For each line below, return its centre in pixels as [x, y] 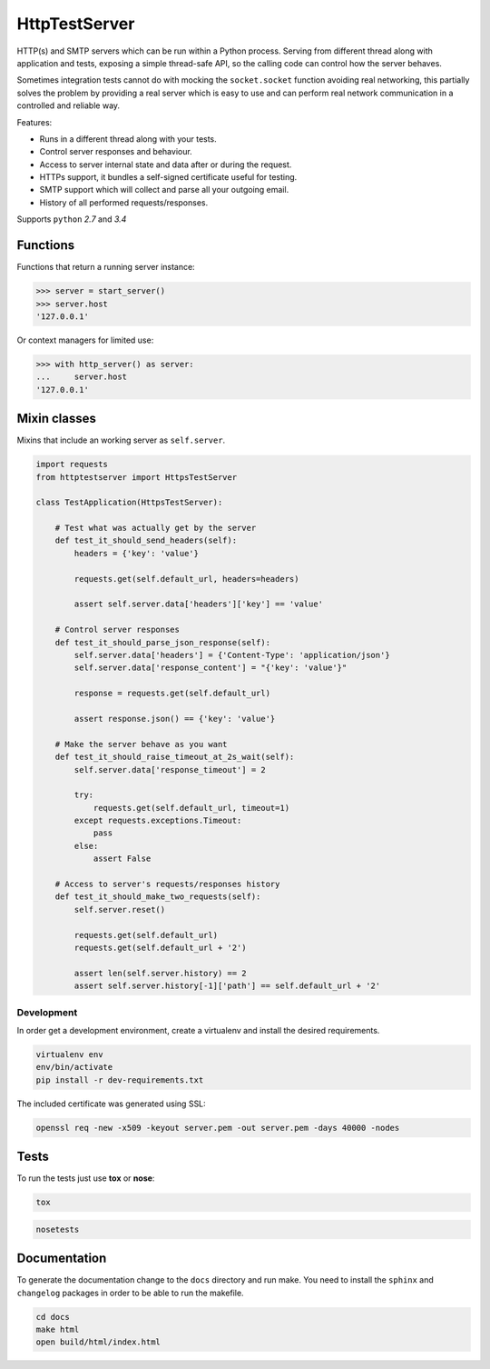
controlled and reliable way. [69, 105]
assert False [122, 859]
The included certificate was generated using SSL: [111, 1104]
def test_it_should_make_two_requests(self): [158, 897]
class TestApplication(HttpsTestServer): [129, 503]
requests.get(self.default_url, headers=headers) [186, 579]
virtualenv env [69, 1054]
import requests [72, 465]
